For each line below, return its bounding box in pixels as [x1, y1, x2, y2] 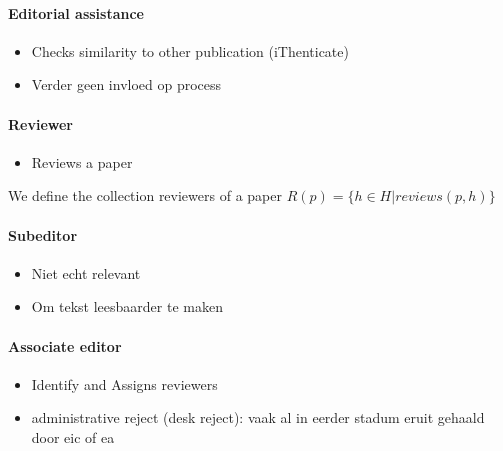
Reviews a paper [31, 151, 133, 172]
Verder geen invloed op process [31, 74, 222, 95]
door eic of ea [31, 426, 115, 447]
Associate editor [8, 335, 122, 356]
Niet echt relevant [31, 262, 141, 283]
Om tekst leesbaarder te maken [31, 296, 223, 317]
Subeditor [8, 224, 78, 245]
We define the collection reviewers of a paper [8, 185, 282, 206]
